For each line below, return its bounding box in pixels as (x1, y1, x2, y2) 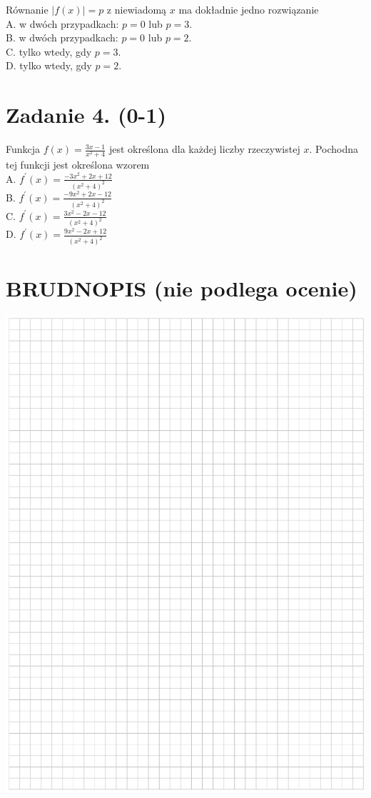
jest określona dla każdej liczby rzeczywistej (108, 141, 300, 156)
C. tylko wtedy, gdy (6, 44, 92, 59)
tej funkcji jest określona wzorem (6, 157, 150, 172)
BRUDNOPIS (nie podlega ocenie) (6, 273, 357, 302)
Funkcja (6, 141, 41, 156)
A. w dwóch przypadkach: (6, 16, 119, 31)
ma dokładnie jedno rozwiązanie (178, 2, 319, 16)
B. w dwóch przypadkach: (6, 30, 118, 45)
